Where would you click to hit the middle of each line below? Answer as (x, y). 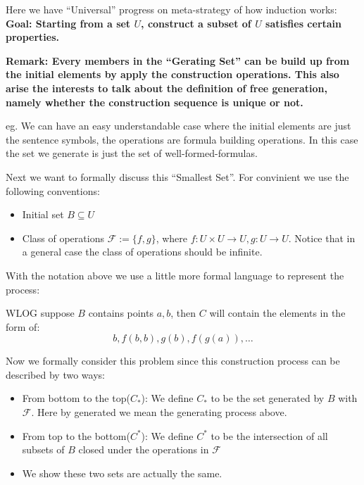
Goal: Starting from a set (68, 23)
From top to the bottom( (76, 435)
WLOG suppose (40, 313)
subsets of (43, 449)
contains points (121, 313)
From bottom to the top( (76, 398)
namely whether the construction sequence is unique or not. (155, 102)
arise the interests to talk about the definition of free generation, (167, 88)
